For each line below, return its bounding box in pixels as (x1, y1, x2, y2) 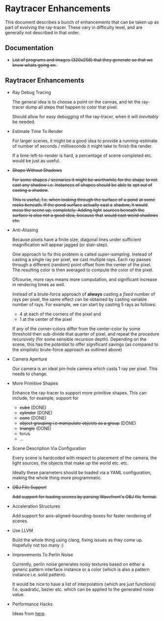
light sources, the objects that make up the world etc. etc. (12, 460, 129, 466)
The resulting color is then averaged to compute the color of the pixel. (12, 267, 154, 273)
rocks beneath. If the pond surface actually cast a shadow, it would (12, 202, 148, 207)
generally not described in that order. (5, 29, 80, 35)
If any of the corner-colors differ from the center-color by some (12, 326, 141, 332)
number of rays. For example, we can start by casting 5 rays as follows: (12, 301, 157, 307)
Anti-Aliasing (12, 227, 38, 233)
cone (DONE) (19, 415, 47, 421)
